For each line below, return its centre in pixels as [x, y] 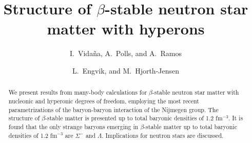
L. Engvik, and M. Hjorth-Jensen [126, 70]
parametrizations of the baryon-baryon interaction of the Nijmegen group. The [113, 109]
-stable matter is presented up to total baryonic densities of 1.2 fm [134, 118]
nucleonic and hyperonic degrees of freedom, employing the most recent [104, 101]
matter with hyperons [126, 29]
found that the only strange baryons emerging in [73, 126]
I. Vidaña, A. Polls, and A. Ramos [126, 53]
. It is [236, 118]
